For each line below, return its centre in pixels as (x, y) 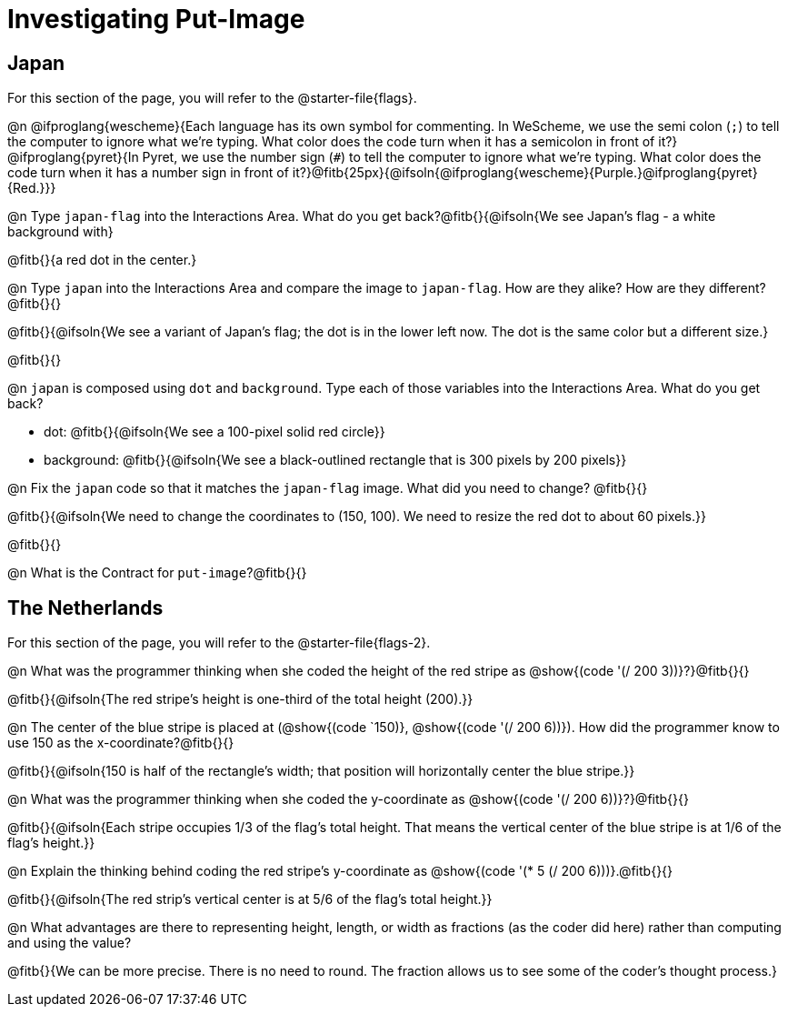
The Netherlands (85, 607)
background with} (60, 232)
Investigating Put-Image (156, 19)
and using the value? (70, 943)
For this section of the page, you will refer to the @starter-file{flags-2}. (219, 643)
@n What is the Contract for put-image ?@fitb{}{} (157, 573)
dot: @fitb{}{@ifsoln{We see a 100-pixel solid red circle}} (214, 432)
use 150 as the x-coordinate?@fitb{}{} (121, 743)
